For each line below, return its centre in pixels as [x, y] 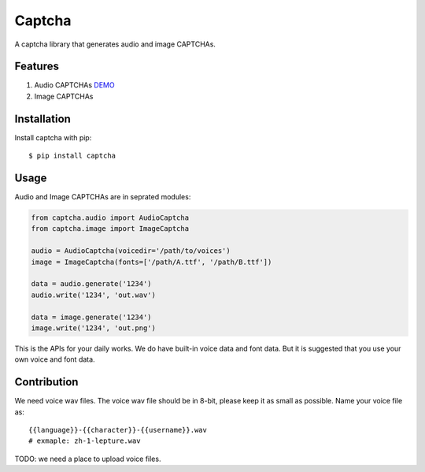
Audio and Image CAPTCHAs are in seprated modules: [103, 197]
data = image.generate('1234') [92, 317]
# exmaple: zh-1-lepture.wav [85, 441]
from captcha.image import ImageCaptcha [110, 229]
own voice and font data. [55, 359]
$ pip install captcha [72, 156]
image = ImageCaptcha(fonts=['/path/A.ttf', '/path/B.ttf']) [152, 262]
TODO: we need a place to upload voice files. [88, 459]
